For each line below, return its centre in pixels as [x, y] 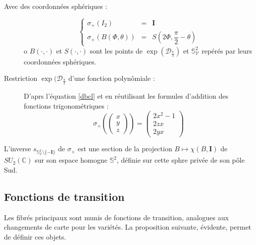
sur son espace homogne [71, 160]
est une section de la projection [125, 149]
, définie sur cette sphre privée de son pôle [180, 160]
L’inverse [18, 149]
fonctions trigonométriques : [66, 105]
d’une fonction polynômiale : [112, 78]
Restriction [21, 78]
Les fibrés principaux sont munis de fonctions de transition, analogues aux [116, 217]
